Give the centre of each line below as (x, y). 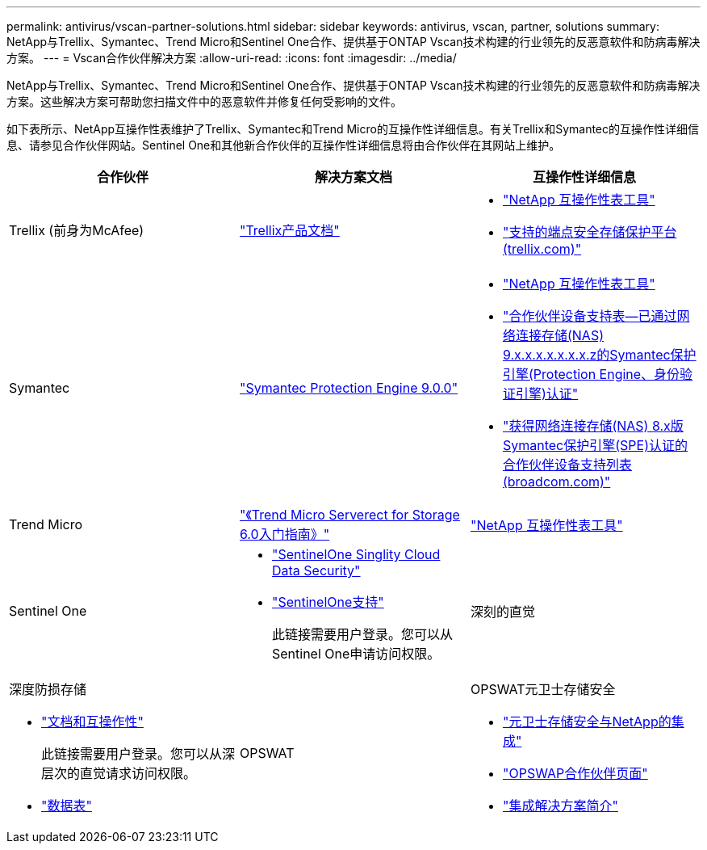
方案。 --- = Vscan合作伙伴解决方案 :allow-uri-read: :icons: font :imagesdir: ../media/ (232, 58)
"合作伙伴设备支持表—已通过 (590, 316)
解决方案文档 (353, 177)
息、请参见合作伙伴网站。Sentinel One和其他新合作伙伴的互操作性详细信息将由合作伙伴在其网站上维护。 (284, 145)
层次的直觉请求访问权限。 (119, 773)
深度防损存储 (48, 689)
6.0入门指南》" (284, 534)
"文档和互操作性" (92, 722)
